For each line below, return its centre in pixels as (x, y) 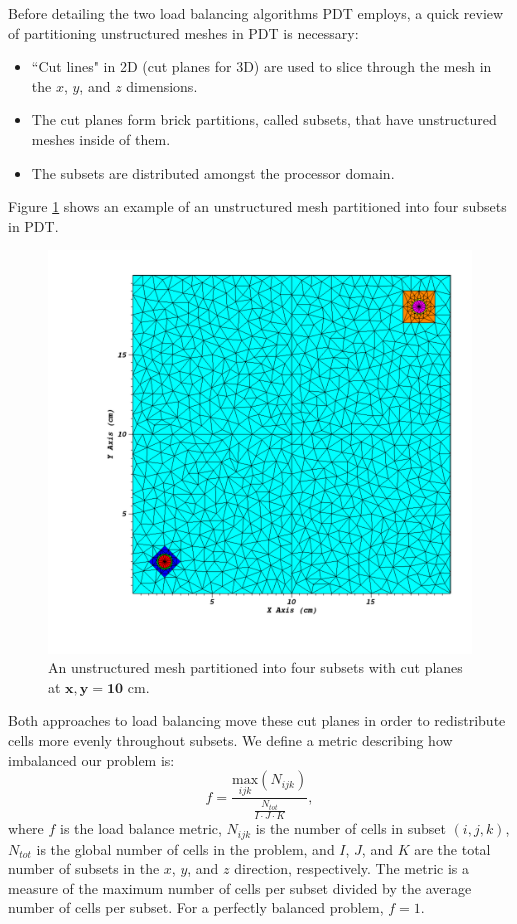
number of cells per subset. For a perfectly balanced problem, (196, 907)
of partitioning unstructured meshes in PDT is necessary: (183, 32)
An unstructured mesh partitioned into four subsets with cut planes (255, 667)
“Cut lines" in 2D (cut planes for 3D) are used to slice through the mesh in (261, 66)
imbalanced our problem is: (91, 759)
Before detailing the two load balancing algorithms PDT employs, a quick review (256, 13)
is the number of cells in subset (350, 828)
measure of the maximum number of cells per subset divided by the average (240, 887)
